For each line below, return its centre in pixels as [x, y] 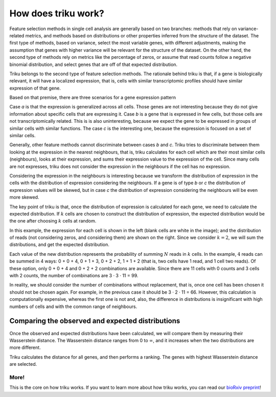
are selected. [23, 364]
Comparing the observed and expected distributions [95, 321]
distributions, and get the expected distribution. [60, 245]
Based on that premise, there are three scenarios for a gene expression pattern [93, 98]
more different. [25, 347]
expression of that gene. [35, 88]
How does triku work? [57, 13]
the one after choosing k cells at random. [53, 221]
